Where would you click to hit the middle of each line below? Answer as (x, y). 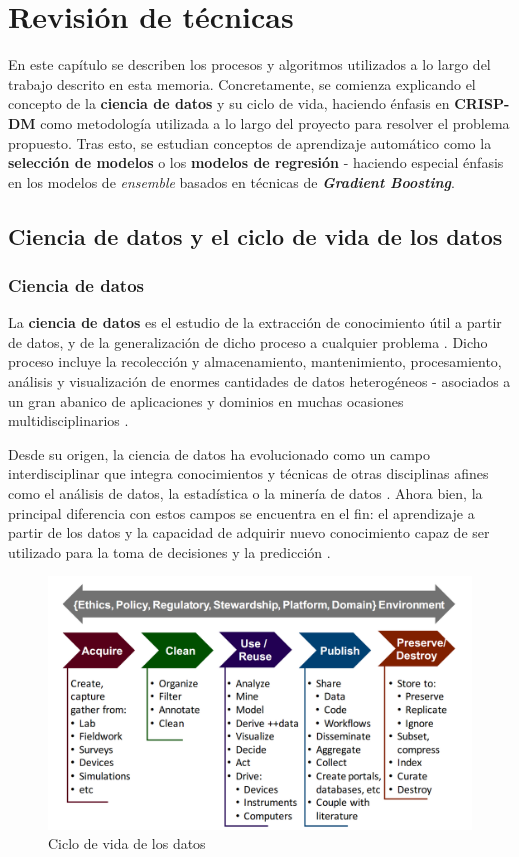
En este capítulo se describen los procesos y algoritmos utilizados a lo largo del (249, 64)
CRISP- (482, 103)
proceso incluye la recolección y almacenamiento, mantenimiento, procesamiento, (255, 361)
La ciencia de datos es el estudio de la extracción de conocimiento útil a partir (255, 322)
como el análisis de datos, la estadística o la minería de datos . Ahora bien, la (245, 493)
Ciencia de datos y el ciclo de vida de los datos (255, 235)
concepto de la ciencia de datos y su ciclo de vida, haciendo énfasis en (229, 103)
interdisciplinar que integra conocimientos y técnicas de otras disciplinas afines (248, 473)
